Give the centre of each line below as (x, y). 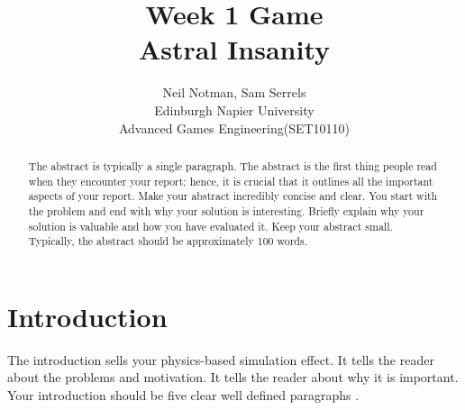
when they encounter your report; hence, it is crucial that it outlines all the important (231, 181)
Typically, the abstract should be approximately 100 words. (168, 241)
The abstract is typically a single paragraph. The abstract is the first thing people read (232, 165)
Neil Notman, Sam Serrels (234, 92)
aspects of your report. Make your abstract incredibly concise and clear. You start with (233, 196)
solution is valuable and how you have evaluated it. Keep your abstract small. (210, 226)
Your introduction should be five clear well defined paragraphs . (183, 394)
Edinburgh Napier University (234, 109)
